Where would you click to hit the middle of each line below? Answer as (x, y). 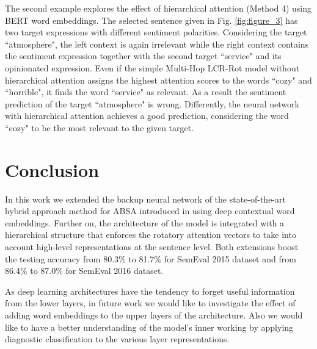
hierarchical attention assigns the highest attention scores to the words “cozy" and (158, 80)
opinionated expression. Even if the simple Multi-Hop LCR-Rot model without (152, 67)
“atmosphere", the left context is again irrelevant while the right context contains (157, 44)
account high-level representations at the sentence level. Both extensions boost (152, 247)
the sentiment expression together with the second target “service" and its (143, 56)
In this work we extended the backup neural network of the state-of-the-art (145, 199)
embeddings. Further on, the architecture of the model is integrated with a (145, 222)
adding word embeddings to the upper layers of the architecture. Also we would (154, 315)
